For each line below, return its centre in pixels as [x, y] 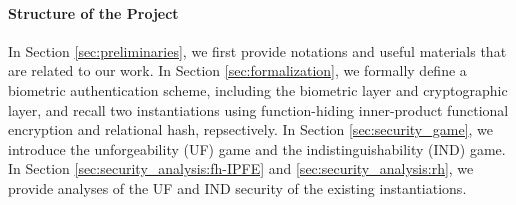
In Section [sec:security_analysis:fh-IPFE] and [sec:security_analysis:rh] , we [241, 168]
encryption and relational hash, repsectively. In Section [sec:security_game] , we [251, 129]
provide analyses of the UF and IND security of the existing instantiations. [237, 187]
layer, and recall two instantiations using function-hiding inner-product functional [258, 109]
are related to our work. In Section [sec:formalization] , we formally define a [237, 70]
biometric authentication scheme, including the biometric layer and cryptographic [258, 89]
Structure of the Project [93, 12]
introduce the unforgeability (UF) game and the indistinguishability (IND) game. [257, 148]
